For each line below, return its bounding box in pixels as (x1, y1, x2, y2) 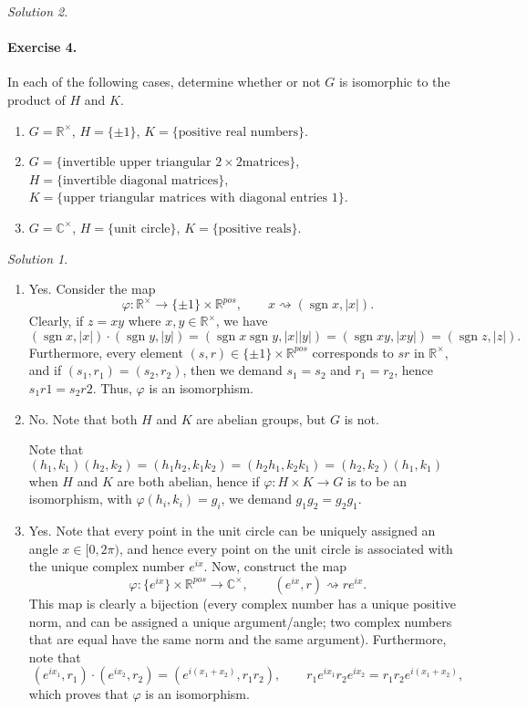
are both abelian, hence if (117, 471, 260, 490)
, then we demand (182, 360, 283, 380)
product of (7, 89, 66, 109)
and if (28, 360, 62, 380)
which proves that (28, 684, 129, 704)
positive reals (218, 222, 292, 235)
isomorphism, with (28, 489, 132, 508)
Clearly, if (28, 311, 84, 330)
